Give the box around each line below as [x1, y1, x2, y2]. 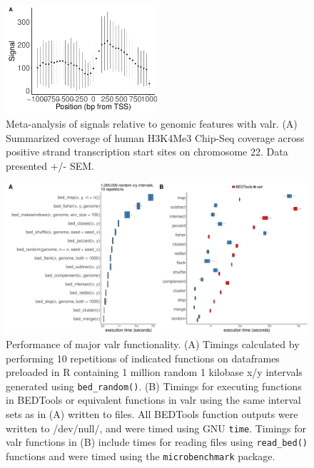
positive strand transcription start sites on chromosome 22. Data [6, 144, 288, 159]
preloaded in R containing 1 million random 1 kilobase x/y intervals [6, 365, 303, 380]
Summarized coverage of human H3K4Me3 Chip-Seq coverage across [6, 130, 305, 145]
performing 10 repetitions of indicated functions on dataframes [6, 350, 280, 365]
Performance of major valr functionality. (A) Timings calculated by [6, 336, 300, 351]
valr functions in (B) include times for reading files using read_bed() [6, 434, 308, 449]
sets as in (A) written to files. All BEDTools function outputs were [6, 407, 298, 422]
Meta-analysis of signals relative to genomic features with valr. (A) [6, 116, 298, 131]
